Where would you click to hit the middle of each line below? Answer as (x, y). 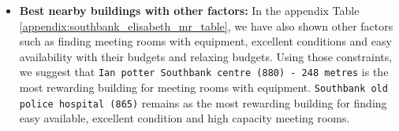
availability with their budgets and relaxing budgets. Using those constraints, (206, 56)
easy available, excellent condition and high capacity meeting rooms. (185, 118)
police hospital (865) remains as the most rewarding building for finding (203, 102)
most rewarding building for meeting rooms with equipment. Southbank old (203, 87)
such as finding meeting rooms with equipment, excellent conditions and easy (205, 41)
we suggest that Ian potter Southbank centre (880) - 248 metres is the (204, 72)
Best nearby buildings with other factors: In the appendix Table (189, 10)
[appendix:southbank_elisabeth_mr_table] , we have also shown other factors (206, 25)
